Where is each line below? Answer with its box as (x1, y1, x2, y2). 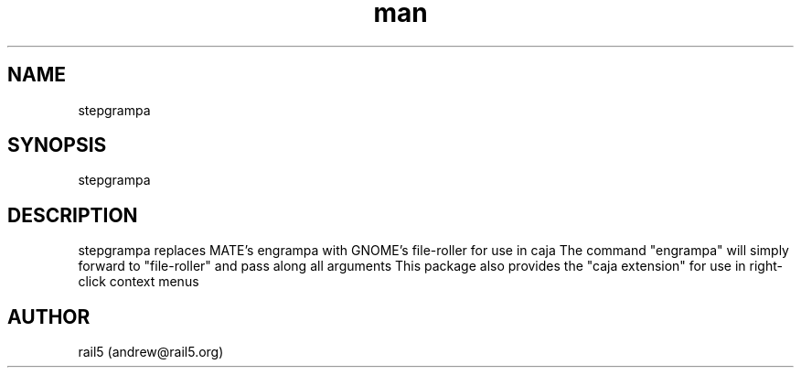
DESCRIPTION (7, 203, 138, 227)
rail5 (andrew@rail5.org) (78, 344, 224, 360)
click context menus (78, 273, 199, 290)
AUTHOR (7, 305, 91, 328)
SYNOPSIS (7, 134, 107, 157)
